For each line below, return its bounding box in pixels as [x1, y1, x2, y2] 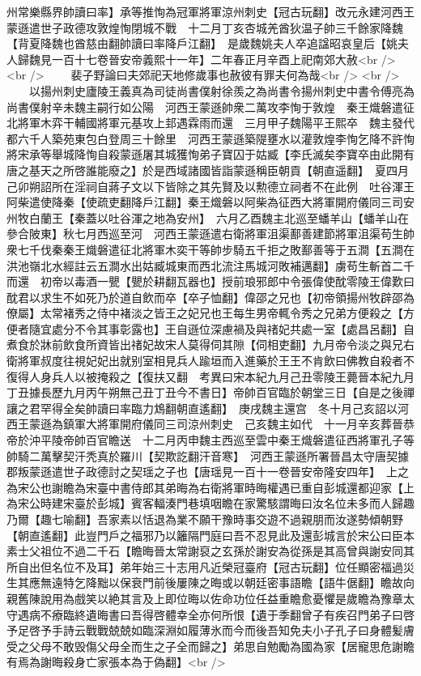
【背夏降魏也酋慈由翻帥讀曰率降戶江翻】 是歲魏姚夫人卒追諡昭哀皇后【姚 [6, 35, 398, 52]
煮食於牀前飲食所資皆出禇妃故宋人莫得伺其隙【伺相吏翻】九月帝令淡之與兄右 [6, 336, 415, 353]
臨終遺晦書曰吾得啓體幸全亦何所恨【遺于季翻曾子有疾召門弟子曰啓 [62, 606, 415, 623]
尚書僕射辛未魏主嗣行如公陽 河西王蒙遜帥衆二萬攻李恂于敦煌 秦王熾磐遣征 [6, 98, 415, 115]
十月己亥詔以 [329, 399, 398, 416]
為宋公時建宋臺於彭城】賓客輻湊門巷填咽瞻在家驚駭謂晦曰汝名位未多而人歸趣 [6, 495, 415, 512]
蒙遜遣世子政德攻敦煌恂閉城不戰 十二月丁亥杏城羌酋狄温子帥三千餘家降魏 [6, 19, 403, 36]
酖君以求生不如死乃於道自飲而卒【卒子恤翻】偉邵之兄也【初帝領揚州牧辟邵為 [6, 288, 415, 305]
